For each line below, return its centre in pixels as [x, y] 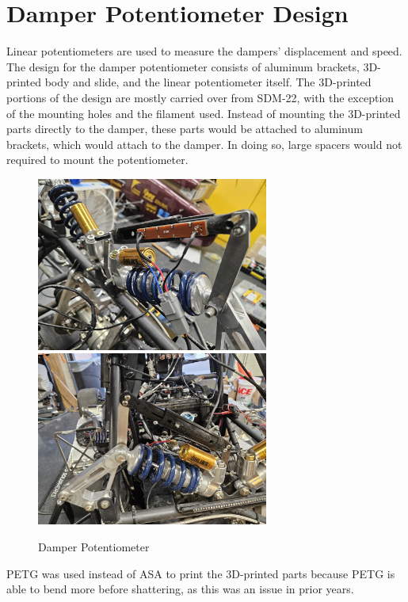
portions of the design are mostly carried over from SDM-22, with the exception [200, 97]
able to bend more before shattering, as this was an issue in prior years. [180, 589]
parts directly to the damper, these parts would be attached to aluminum [185, 129]
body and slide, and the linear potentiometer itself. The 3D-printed [208, 82]
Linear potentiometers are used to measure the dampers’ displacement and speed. [204, 51]
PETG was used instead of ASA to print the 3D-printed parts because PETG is [201, 573]
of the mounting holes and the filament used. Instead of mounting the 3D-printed [204, 113]
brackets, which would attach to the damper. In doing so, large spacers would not [204, 144]
